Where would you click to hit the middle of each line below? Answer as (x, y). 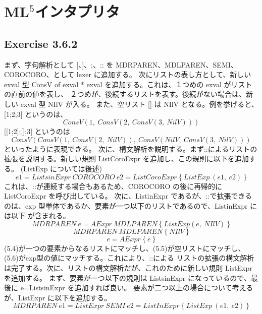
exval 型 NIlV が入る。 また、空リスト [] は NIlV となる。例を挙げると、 (139, 104)
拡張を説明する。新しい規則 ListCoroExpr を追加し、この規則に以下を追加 (126, 159)
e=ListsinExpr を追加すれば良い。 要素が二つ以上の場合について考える (137, 288)
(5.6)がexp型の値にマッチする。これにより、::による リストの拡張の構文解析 (129, 258)
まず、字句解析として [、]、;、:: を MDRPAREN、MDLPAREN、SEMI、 (121, 64)
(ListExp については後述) (61, 168)
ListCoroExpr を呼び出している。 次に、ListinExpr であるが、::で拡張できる (128, 196)
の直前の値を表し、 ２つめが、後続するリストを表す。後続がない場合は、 (125, 94)
